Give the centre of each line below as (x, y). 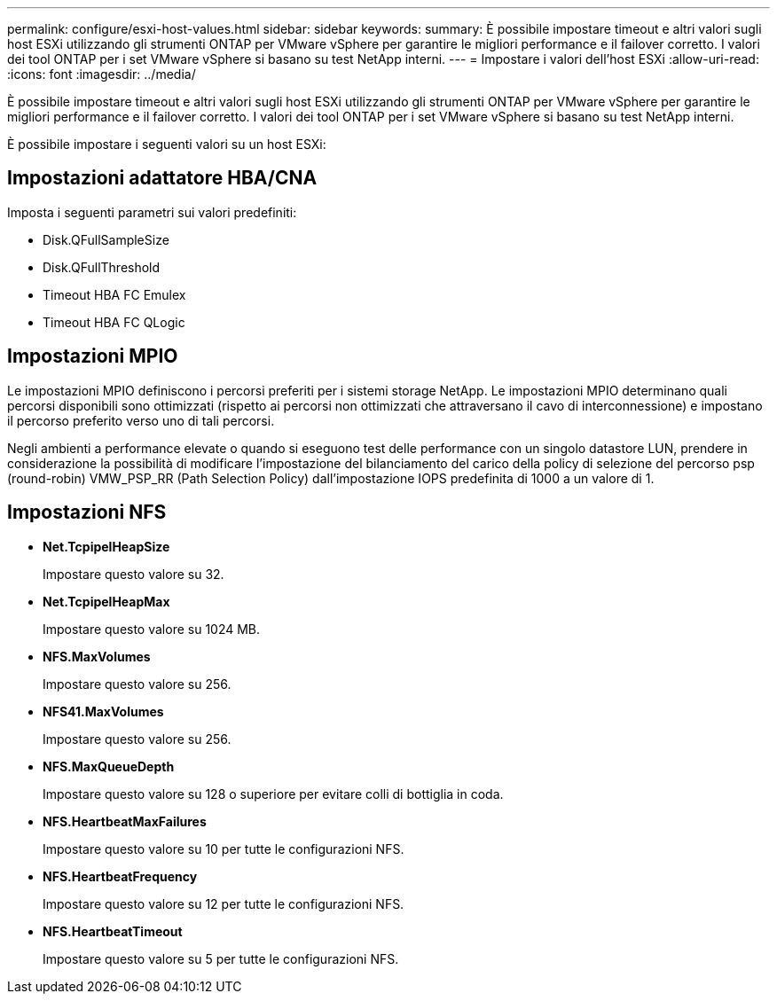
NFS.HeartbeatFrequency (120, 876)
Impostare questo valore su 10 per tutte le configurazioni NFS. (224, 849)
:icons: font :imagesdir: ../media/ (102, 74)
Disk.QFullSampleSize (106, 239)
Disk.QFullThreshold (102, 267)
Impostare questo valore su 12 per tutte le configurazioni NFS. (224, 903)
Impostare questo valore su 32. (133, 574)
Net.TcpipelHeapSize (106, 546)
